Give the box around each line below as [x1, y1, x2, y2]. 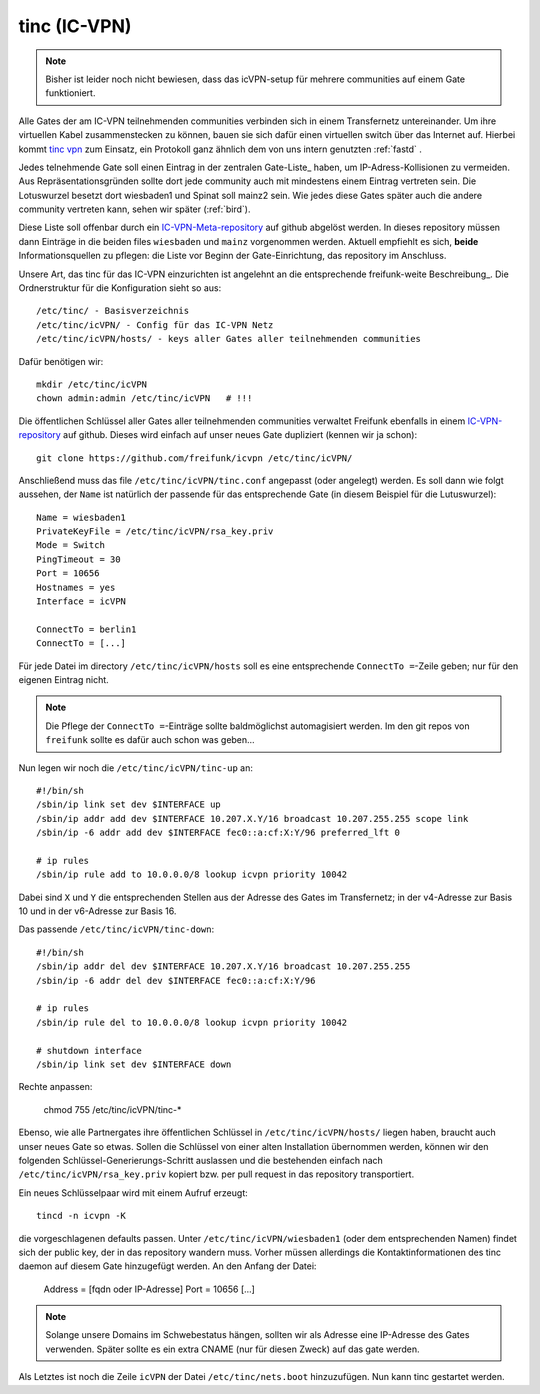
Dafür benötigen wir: [18, 355, 104, 367]
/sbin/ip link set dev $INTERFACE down [36, 1058, 232, 1070]
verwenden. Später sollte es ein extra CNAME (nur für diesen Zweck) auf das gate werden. [45, 1343, 420, 1355]
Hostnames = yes [36, 581, 116, 593]
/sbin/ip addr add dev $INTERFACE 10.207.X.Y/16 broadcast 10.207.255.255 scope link [36, 813, 469, 824]
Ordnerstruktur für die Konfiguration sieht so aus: [18, 282, 222, 294]
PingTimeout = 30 [36, 553, 121, 565]
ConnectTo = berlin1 [36, 623, 137, 635]
